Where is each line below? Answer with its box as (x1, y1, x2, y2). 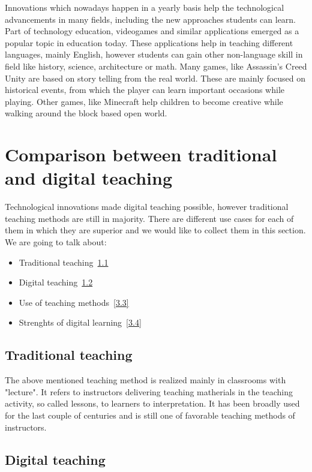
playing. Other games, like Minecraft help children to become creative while (5, 95, 283, 107)
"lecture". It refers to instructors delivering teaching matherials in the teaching (5, 385, 293, 398)
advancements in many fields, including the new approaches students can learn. (5, 13, 296, 25)
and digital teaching (5, 166, 172, 190)
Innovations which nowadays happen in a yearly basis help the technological (5, 1, 284, 13)
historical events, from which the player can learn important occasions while (5, 83, 284, 96)
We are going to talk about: (5, 236, 107, 248)
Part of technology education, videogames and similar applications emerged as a (5, 25, 299, 37)
